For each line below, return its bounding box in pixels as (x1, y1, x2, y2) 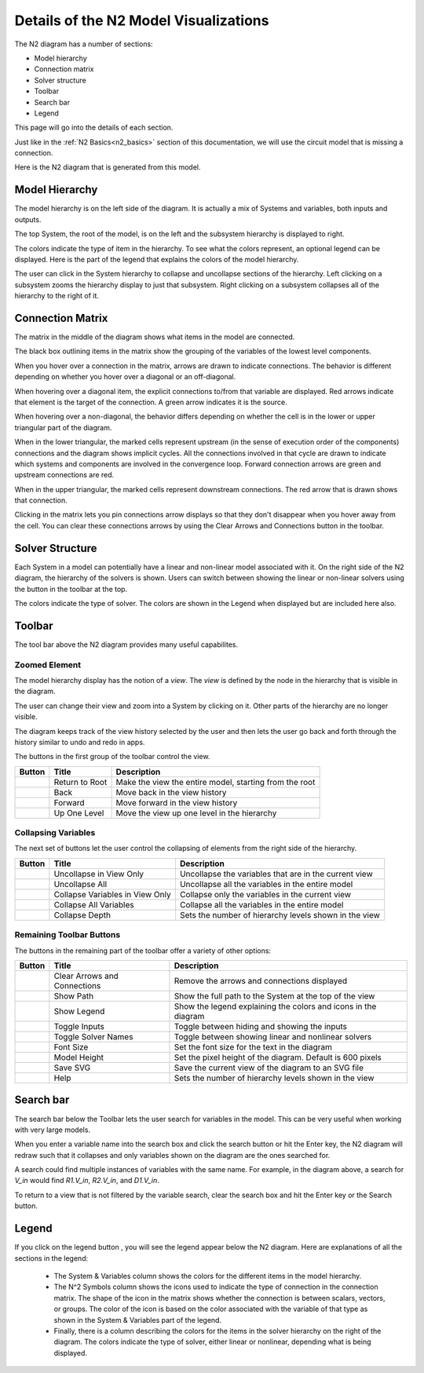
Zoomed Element (14, 659, 82, 670)
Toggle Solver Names (53, 1032, 133, 1042)
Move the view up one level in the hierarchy (115, 807, 277, 818)
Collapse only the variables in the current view (179, 889, 352, 900)
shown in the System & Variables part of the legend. (53, 1315, 222, 1324)
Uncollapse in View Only (53, 868, 144, 879)
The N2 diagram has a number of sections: (14, 39, 153, 49)
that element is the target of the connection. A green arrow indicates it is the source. (14, 397, 287, 407)
